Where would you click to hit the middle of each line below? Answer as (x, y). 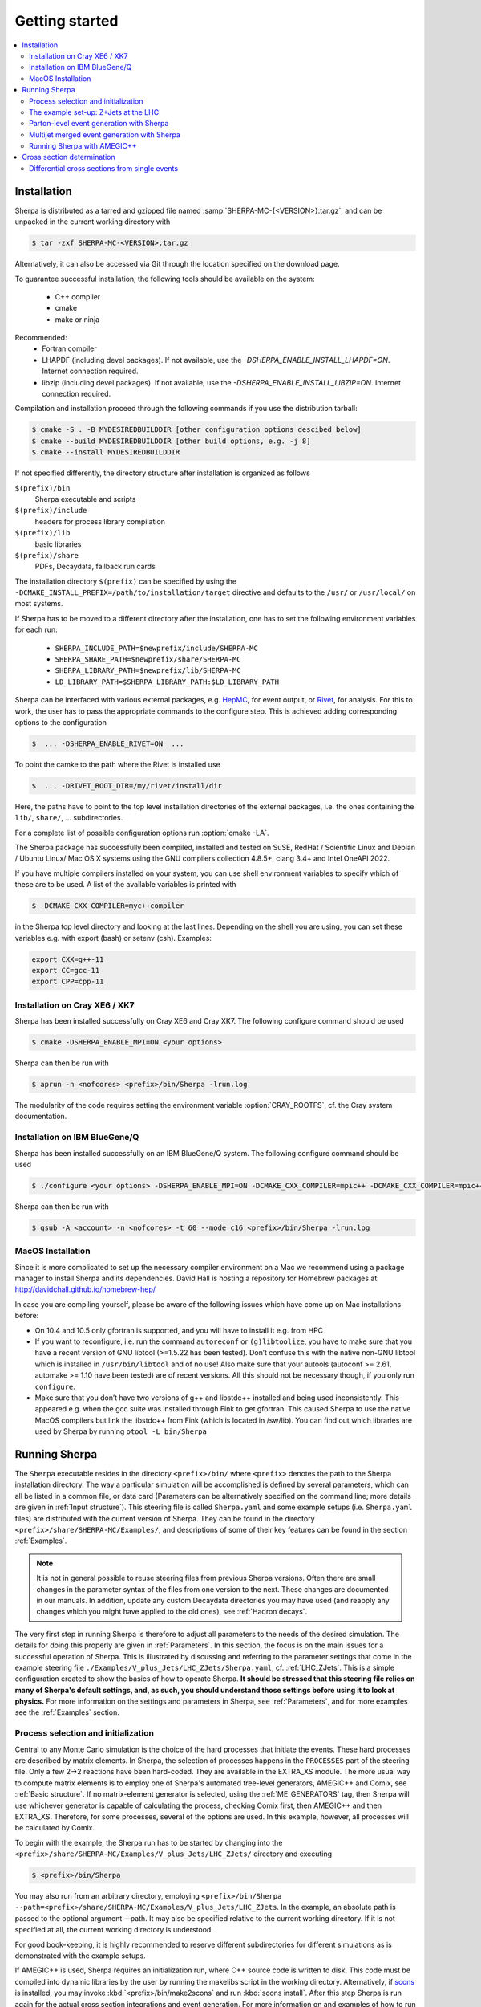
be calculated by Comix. (55, 1828)
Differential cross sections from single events (104, 168)
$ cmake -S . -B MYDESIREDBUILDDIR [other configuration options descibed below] (197, 430)
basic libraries (58, 544)
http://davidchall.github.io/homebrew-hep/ (85, 1289)
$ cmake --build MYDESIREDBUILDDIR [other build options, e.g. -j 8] (171, 441)
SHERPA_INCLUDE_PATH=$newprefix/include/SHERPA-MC (156, 648)
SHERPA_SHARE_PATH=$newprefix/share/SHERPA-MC (148, 660)
